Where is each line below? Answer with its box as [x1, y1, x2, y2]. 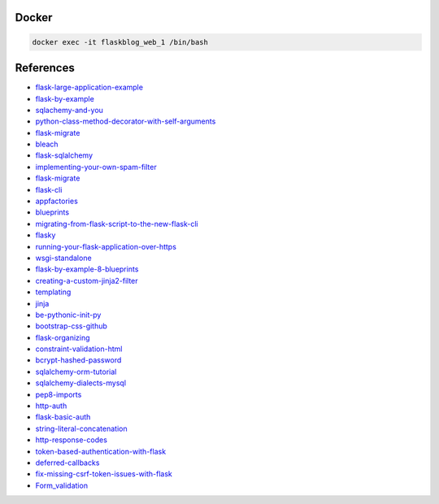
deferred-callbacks [35, 458, 100, 467]
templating [35, 287, 72, 297]
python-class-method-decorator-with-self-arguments [35, 116, 216, 126]
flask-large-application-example [35, 82, 144, 93]
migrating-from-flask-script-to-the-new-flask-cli [35, 219, 198, 228]
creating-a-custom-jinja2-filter [35, 276, 138, 285]
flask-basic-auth [35, 412, 91, 422]
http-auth [35, 401, 67, 411]
